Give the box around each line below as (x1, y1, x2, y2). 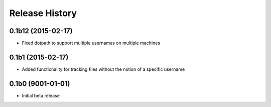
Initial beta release (22, 92, 60, 98)
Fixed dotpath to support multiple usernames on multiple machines (22, 40, 161, 46)
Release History (9, 8, 77, 19)
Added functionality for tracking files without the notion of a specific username (22, 66, 185, 72)
